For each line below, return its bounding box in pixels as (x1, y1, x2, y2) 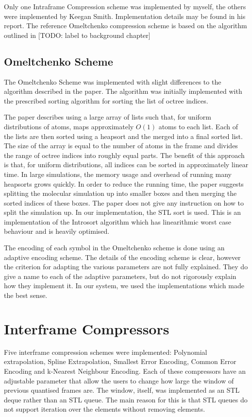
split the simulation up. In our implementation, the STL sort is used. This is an (4, 207, 241, 217)
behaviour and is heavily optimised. (4, 226, 110, 236)
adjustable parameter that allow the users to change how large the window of (4, 375, 234, 385)
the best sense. (4, 290, 48, 300)
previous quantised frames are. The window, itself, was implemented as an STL (4, 385, 240, 395)
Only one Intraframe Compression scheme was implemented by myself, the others (4, 1, 246, 11)
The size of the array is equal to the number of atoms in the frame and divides (4, 140, 238, 151)
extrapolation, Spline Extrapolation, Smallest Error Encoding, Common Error (4, 356, 236, 366)
